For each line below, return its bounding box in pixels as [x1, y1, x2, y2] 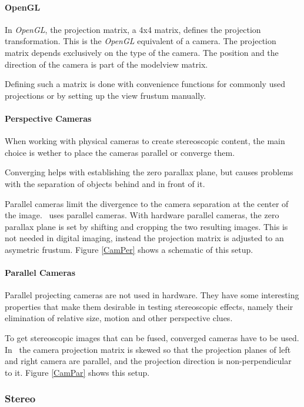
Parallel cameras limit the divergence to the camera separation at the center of [5, 197, 289, 209]
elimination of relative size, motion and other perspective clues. [5, 312, 233, 324]
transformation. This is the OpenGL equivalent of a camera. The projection [5, 35, 276, 47]
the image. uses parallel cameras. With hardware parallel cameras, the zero [5, 209, 279, 221]
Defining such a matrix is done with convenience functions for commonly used [5, 78, 285, 90]
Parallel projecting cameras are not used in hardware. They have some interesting [5, 289, 299, 301]
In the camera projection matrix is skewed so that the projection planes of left [5, 343, 291, 355]
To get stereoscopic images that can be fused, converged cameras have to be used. [5, 332, 299, 344]
